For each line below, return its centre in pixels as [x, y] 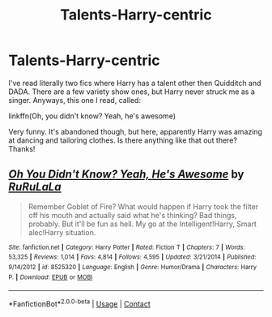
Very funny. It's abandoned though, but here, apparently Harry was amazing [136, 131]
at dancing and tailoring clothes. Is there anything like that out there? [123, 140]
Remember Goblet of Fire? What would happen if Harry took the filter [143, 206]
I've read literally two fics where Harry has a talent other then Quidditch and [135, 83]
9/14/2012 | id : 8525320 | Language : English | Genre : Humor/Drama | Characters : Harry [133, 268]
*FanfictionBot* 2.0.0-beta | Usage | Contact [80, 303]
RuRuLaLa [35, 187]
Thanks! [22, 148]
